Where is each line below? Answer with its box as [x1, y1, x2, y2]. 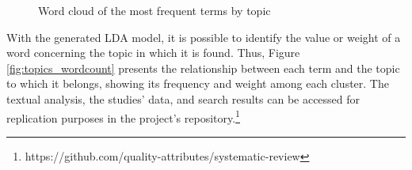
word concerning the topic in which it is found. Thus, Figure [6, 44, 300, 61]
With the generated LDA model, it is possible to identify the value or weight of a [6, 28, 401, 45]
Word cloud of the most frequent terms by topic [38, 2, 271, 18]
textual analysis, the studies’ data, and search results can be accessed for [6, 90, 360, 107]
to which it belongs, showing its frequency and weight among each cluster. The [6, 75, 389, 92]
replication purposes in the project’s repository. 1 [6, 107, 240, 126]
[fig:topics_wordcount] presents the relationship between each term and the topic [6, 59, 400, 76]
